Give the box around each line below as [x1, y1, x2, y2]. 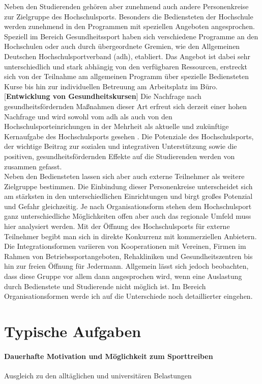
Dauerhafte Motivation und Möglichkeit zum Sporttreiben [4, 350, 213, 361]
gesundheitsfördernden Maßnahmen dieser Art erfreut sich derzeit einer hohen [4, 100, 247, 111]
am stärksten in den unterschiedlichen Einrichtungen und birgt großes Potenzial [4, 191, 253, 201]
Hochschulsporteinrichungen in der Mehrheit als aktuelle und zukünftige [4, 121, 229, 132]
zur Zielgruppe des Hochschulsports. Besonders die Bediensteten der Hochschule [4, 11, 253, 21]
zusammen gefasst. [4, 161, 62, 171]
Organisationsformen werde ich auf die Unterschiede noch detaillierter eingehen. [4, 291, 253, 301]
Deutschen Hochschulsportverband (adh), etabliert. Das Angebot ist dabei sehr [4, 50, 251, 61]
